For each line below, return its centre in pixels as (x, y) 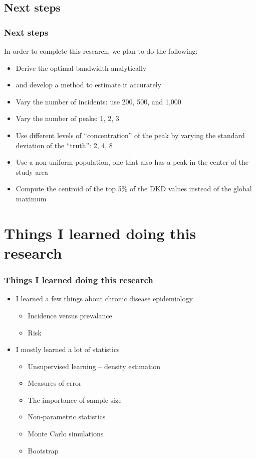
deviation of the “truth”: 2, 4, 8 (64, 145)
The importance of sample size (75, 399)
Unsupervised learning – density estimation (94, 366)
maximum (31, 198)
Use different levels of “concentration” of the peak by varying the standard (130, 135)
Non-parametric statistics (67, 417)
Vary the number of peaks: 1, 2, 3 (67, 118)
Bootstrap (43, 450)
